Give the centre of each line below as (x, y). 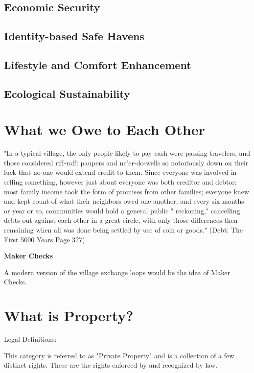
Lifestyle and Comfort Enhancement (98, 64)
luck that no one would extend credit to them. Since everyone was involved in (120, 172)
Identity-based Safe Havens (74, 36)
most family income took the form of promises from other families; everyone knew (127, 191)
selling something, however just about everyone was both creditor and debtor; (120, 182)
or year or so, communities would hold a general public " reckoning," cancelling (122, 210)
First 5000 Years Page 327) (45, 239)
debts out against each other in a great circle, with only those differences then (121, 220)
